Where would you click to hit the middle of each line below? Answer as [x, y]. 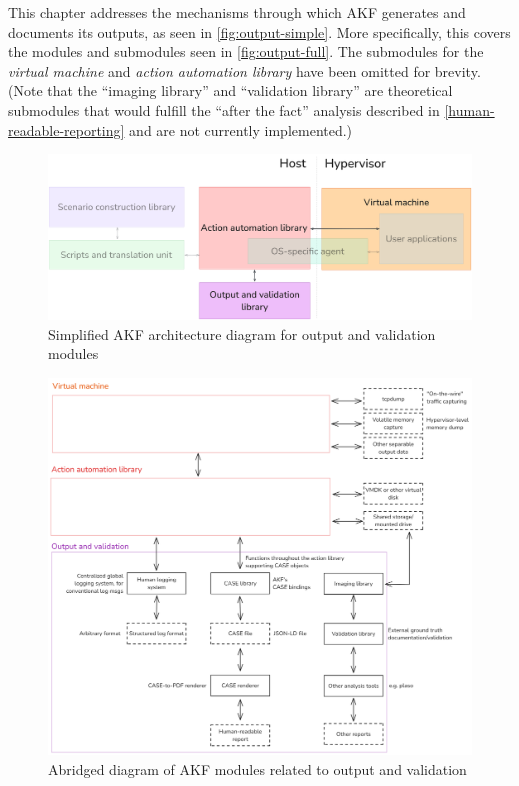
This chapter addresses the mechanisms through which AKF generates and [237, 12]
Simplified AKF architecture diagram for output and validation [242, 333]
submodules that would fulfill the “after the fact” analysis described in [224, 109]
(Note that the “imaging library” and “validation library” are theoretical [230, 90]
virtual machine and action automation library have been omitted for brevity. [244, 70]
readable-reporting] [66, 129]
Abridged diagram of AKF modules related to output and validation [257, 768]
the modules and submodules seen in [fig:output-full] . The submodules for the [246, 51]
